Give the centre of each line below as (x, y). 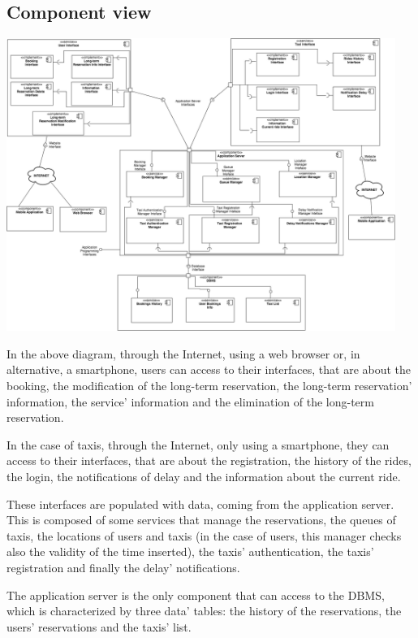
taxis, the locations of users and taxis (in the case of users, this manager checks (204, 535)
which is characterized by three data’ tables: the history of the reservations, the (204, 611)
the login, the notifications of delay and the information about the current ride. (204, 476)
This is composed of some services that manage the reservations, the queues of (201, 520)
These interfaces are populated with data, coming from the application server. (200, 503)
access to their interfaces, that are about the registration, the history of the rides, (209, 460)
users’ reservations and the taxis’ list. (99, 626)
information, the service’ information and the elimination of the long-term (190, 401)
